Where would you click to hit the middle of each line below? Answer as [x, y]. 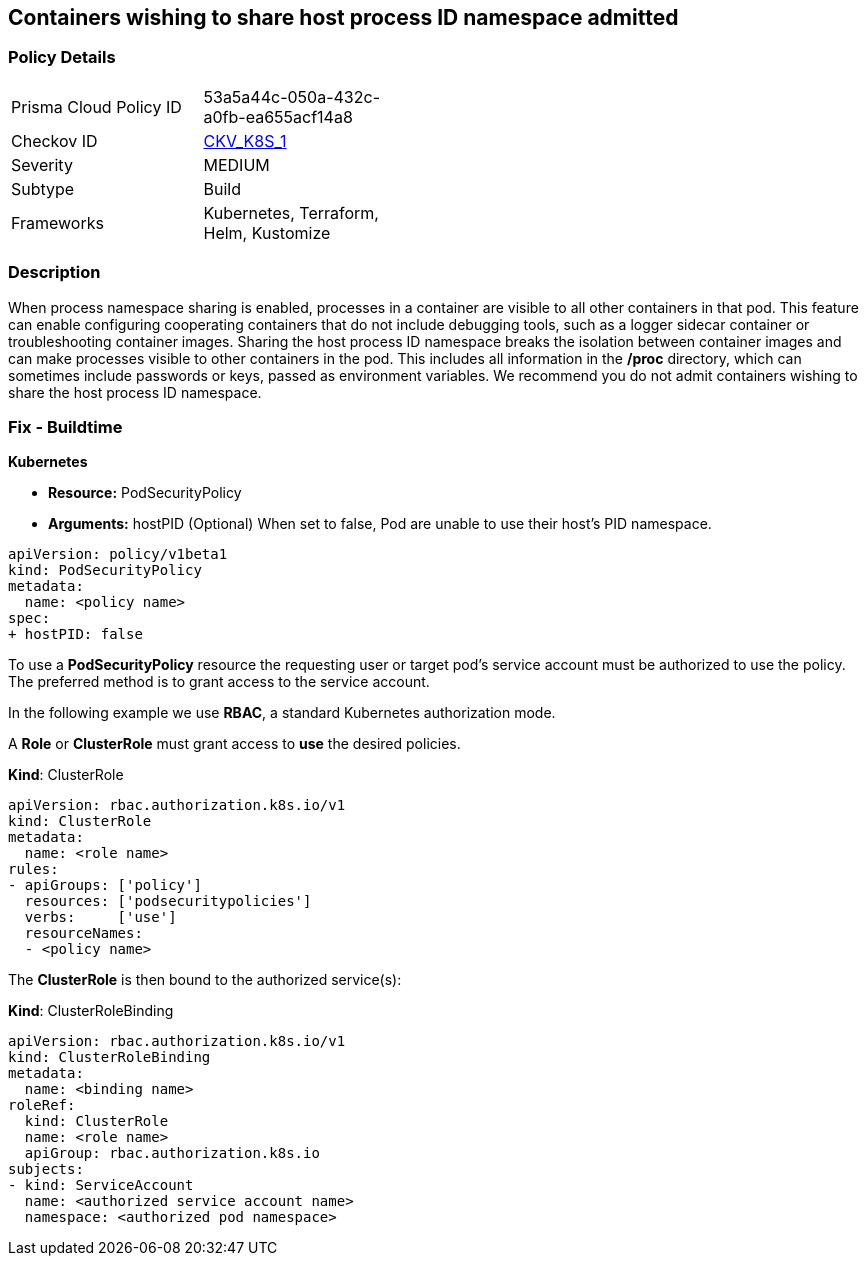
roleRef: [42, 1105]
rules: [33, 869]
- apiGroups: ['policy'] [105, 885]
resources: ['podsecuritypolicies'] [168, 901]
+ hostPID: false [75, 634]
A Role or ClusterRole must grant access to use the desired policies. [234, 744]
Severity [42, 164]
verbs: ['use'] [100, 917]
